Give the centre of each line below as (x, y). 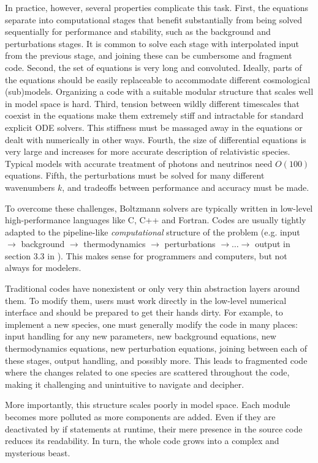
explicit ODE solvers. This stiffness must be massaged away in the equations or (154, 127)
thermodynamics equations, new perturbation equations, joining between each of (156, 348)
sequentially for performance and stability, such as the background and (138, 31)
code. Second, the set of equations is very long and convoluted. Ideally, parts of (153, 67)
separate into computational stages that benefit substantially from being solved (154, 19)
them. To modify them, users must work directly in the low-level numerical (146, 300)
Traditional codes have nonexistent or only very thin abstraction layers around (153, 288)
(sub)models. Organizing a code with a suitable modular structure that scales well (159, 91)
